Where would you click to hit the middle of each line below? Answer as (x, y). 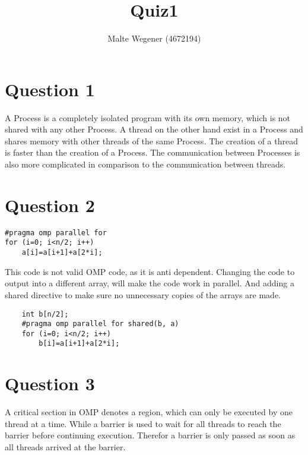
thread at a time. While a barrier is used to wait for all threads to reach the (143, 423)
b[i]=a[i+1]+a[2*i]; (79, 344)
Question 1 (50, 89)
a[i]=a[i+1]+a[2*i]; (62, 253)
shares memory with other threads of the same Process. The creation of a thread (151, 140)
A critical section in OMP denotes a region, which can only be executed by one (149, 412)
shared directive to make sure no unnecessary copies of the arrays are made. (143, 294)
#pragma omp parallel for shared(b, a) (100, 324)
